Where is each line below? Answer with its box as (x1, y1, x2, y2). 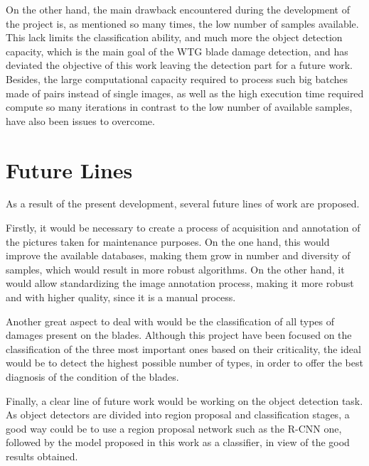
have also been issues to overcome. (6, 113, 155, 128)
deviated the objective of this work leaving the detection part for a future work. (6, 58, 353, 72)
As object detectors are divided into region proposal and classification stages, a (6, 407, 350, 422)
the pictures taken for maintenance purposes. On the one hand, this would (6, 234, 330, 249)
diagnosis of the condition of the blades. (6, 369, 179, 384)
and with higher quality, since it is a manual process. (6, 290, 236, 305)
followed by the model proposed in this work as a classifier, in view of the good (6, 435, 350, 450)
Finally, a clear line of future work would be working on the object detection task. (6, 393, 363, 408)
